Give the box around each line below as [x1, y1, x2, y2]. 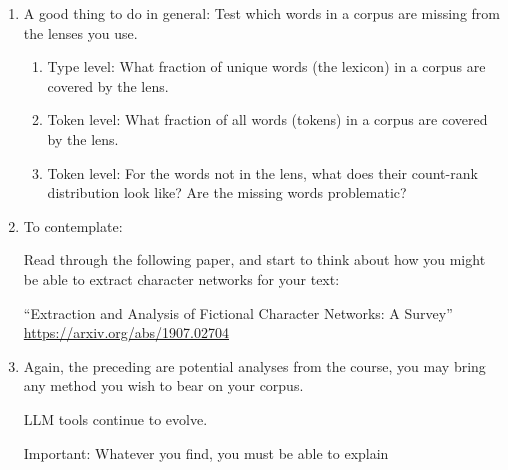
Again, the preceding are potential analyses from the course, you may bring [23, 355, 486, 376]
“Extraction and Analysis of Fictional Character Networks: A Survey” [23, 302, 453, 323]
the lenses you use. [23, 22, 138, 43]
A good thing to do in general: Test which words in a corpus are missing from [23, 3, 500, 23]
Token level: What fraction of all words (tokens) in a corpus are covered [47, 109, 488, 130]
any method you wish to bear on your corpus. [23, 375, 304, 396]
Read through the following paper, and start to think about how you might [23, 249, 486, 270]
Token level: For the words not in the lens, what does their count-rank [47, 162, 478, 183]
